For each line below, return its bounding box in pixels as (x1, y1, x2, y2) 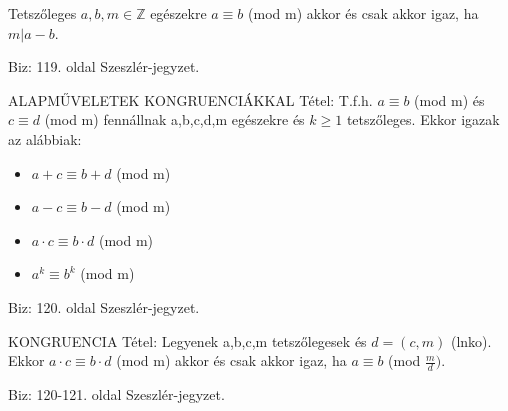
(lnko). (450, 330, 492, 351)
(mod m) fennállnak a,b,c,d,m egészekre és (44, 109, 305, 130)
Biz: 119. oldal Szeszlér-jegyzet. (8, 56, 200, 77)
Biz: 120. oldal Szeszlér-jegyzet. (8, 296, 200, 317)
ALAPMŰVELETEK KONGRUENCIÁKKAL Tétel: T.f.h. (8, 89, 373, 110)
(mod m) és (414, 89, 485, 110)
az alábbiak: (8, 128, 82, 149)
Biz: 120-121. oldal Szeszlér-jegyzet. (8, 383, 225, 404)
